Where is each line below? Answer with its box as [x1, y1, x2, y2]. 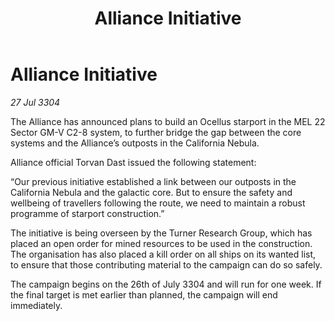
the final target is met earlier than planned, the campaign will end [10, 288, 278, 301]
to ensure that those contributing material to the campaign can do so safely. [10, 258, 323, 271]
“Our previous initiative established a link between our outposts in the [10, 175, 297, 187]
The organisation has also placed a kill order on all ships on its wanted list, [10, 248, 317, 260]
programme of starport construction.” [10, 207, 165, 219]
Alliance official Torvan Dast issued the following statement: [10, 156, 257, 168]
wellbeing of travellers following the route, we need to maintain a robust [10, 197, 306, 209]
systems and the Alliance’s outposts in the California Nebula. [10, 137, 260, 149]
